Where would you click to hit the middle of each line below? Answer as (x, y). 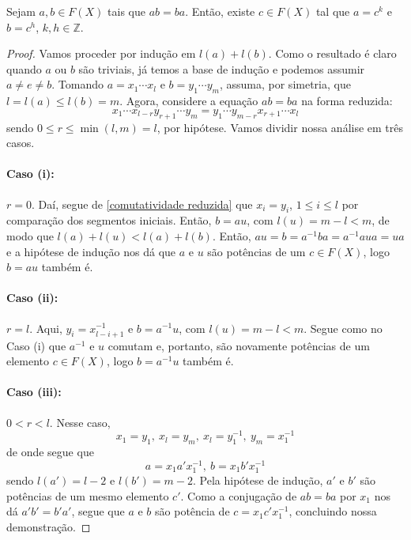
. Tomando (77, 84)
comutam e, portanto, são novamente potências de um (239, 345)
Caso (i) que (36, 345)
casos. (21, 143)
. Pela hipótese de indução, (258, 480)
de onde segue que (50, 452)
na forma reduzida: (347, 101)
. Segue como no (343, 328)
